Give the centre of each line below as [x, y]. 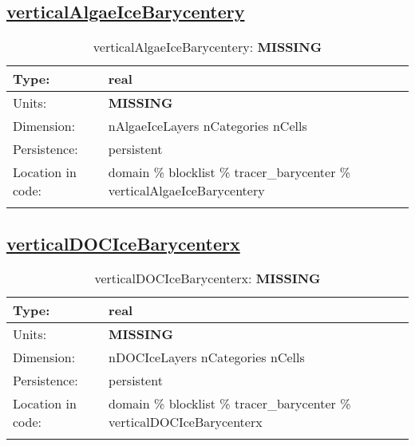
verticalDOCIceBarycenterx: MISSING [207, 278]
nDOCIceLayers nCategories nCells [207, 357]
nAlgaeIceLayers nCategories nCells [207, 126]
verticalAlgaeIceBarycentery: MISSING [207, 47]
